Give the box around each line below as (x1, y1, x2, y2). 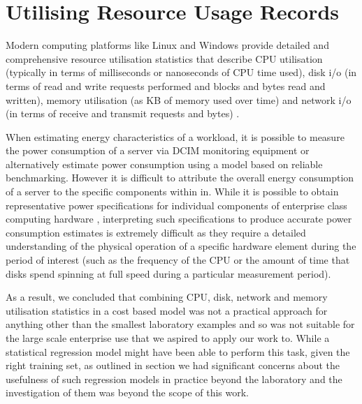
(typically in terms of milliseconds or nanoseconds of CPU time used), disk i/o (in (6, 65, 357, 80)
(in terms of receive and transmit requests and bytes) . (6, 106, 240, 121)
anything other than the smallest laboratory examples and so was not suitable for (6, 317, 355, 331)
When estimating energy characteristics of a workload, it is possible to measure (6, 129, 345, 144)
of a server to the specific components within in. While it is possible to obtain (6, 184, 339, 199)
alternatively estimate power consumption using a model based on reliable (6, 156, 323, 171)
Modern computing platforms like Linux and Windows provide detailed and (6, 38, 329, 52)
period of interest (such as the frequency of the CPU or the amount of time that (6, 253, 350, 267)
